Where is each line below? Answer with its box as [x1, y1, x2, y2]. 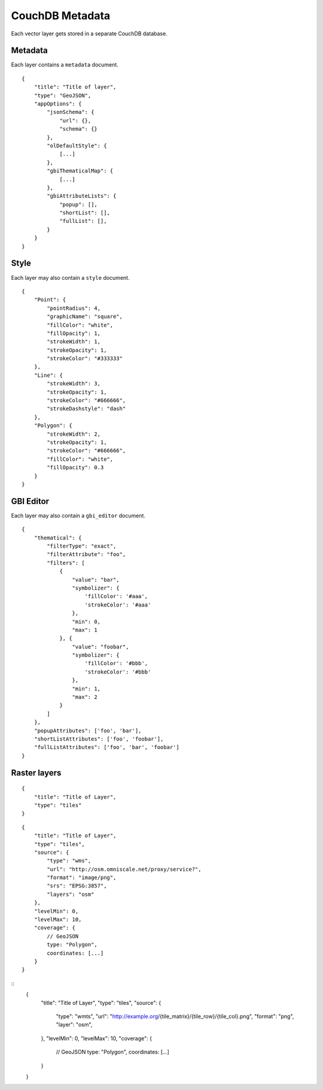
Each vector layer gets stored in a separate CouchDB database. [11, 30, 167, 37]
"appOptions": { [33, 101, 82, 107]
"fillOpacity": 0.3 [47, 464, 104, 471]
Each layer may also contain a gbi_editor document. [11, 512, 146, 519]
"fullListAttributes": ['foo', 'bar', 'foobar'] [33, 744, 179, 751]
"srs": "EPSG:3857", [47, 883, 107, 889]
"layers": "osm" [47, 890, 95, 898]
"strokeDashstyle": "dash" [47, 405, 126, 412]
